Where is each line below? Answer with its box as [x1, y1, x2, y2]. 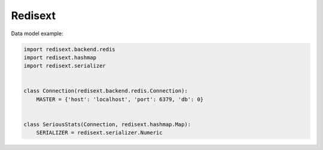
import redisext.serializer [23, 63, 106, 69]
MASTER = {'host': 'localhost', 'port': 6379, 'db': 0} [36, 96, 204, 103]
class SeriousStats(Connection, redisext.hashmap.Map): [23, 121, 191, 128]
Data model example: [11, 30, 63, 37]
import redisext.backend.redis [23, 45, 116, 53]
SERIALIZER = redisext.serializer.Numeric [36, 129, 163, 136]
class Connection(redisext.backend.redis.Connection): [23, 87, 188, 94]
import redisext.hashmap [23, 54, 97, 61]
